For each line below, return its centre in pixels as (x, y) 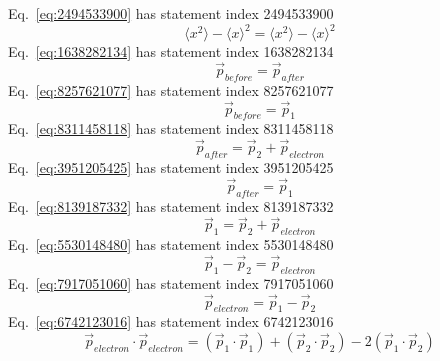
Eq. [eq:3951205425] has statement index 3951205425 (171, 166)
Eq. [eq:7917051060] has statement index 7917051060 (171, 282)
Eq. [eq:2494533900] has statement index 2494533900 (171, 13)
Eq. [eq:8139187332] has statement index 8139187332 (171, 205)
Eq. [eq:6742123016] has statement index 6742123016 (171, 321)
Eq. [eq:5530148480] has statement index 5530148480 (171, 244)
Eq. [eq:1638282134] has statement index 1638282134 (171, 51)
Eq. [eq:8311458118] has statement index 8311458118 (171, 128)
